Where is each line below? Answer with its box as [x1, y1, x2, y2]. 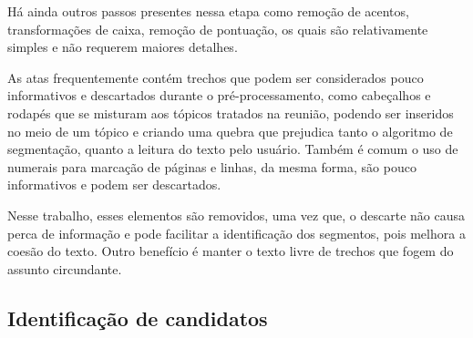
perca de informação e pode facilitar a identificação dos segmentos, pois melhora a [7, 223, 466, 242]
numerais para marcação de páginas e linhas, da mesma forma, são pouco [7, 157, 416, 176]
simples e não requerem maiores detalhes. [7, 37, 238, 56]
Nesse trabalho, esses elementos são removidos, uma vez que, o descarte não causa [7, 205, 466, 224]
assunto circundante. [7, 259, 122, 278]
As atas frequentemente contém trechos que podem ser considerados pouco [7, 67, 424, 87]
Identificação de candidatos [7, 303, 268, 332]
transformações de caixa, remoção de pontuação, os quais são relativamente [7, 19, 428, 38]
